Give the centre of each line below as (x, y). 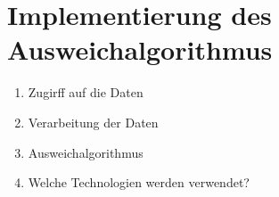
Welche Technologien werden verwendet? (139, 182)
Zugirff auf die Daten (86, 92)
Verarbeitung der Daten (93, 122)
